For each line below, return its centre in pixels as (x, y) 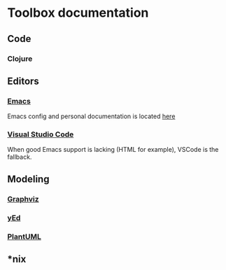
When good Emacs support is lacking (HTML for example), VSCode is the (113, 150)
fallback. (20, 157)
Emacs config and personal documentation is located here (91, 116)
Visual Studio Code (41, 134)
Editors (23, 81)
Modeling (28, 179)
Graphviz (23, 199)
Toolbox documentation (78, 13)
